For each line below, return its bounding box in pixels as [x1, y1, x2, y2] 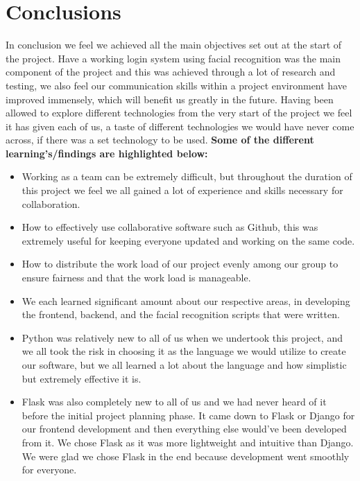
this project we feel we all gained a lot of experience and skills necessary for [22, 183, 343, 198]
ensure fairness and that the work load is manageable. [22, 270, 251, 285]
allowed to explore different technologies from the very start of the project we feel [6, 105, 352, 120]
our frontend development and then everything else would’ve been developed [22, 421, 347, 436]
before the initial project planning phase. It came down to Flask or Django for [22, 408, 355, 422]
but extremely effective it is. [22, 371, 142, 385]
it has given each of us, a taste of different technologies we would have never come [6, 119, 354, 133]
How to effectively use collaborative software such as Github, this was [22, 220, 318, 234]
